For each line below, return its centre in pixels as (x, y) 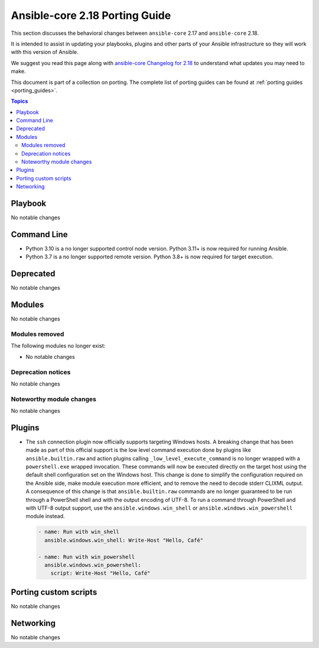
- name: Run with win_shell (79, 532)
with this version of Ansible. (45, 52)
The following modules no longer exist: (58, 346)
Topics (19, 101)
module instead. (45, 516)
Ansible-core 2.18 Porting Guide (91, 15)
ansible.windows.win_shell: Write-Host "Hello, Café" (124, 540)
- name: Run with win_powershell (87, 557)
